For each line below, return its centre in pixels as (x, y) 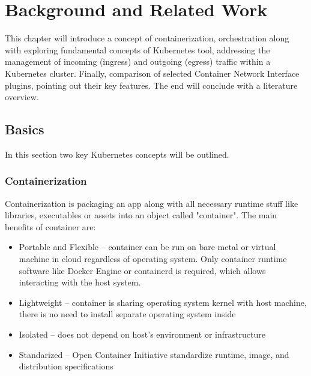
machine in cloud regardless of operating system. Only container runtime (153, 259)
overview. (22, 97)
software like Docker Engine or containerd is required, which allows (142, 270)
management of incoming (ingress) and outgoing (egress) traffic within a (138, 61)
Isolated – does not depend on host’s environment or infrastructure (142, 334)
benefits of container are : (50, 226)
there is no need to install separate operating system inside (127, 314)
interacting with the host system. (80, 282)
